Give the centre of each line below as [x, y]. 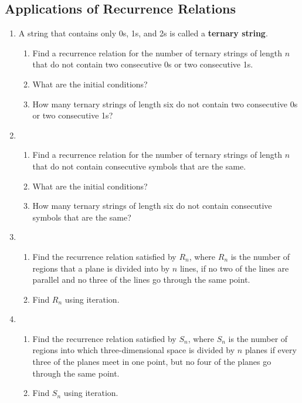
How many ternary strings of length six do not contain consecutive [152, 206]
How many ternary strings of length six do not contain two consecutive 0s [165, 104]
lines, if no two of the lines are [234, 268]
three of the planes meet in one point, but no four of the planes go [152, 362]
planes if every [271, 350]
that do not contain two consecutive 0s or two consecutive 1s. [143, 64]
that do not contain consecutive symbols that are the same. [139, 166]
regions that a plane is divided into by [101, 268]
